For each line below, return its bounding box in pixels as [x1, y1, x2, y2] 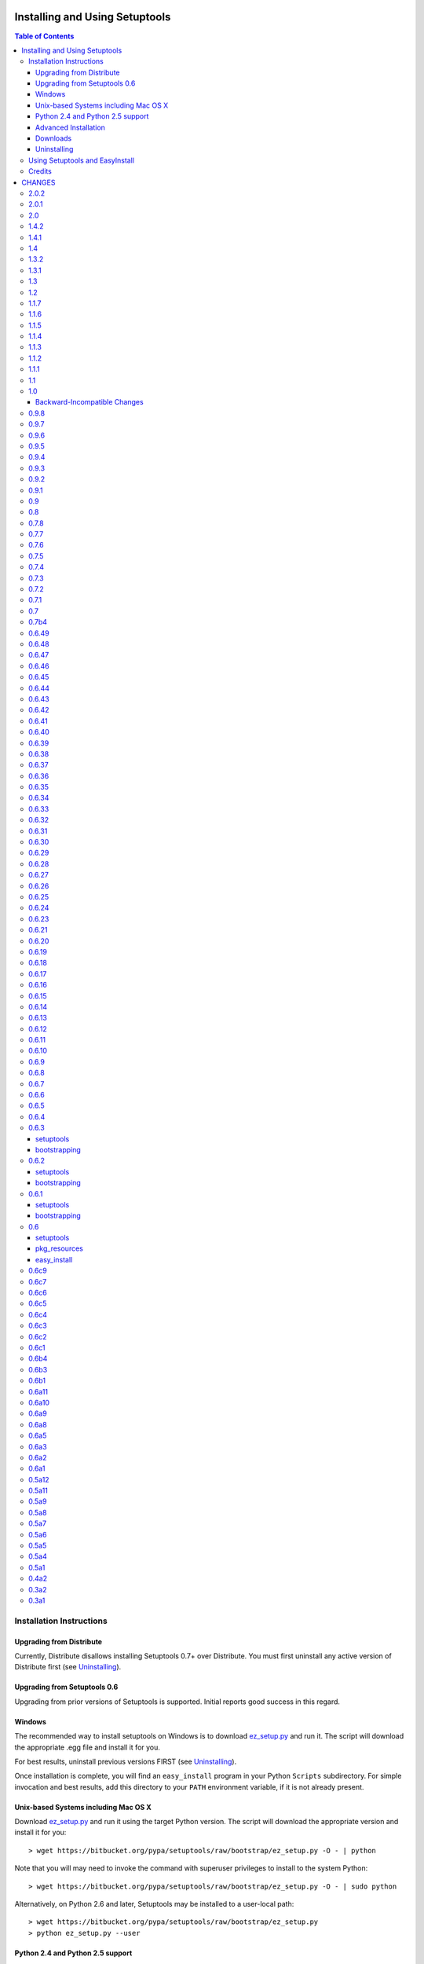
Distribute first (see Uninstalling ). [14, 1662, 122, 1672]
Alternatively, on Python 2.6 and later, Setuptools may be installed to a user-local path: [14, 1900, 294, 1909]
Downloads [35, 134, 72, 143]
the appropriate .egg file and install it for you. [14, 1742, 161, 1752]
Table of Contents [14, 31, 75, 41]
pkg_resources [35, 1244, 84, 1253]
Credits [28, 167, 53, 176]
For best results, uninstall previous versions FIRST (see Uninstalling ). [14, 1757, 237, 1766]
